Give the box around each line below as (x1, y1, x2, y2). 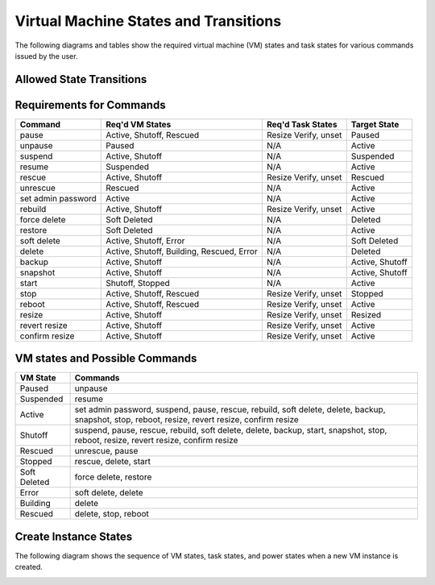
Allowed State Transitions (14, 73, 147, 86)
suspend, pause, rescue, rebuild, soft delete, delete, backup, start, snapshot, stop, (74, 425, 387, 436)
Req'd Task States (266, 118, 338, 130)
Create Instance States (14, 529, 133, 543)
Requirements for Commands (14, 97, 166, 112)
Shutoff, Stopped (106, 277, 171, 288)
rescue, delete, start (74, 456, 151, 467)
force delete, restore (74, 471, 152, 483)
